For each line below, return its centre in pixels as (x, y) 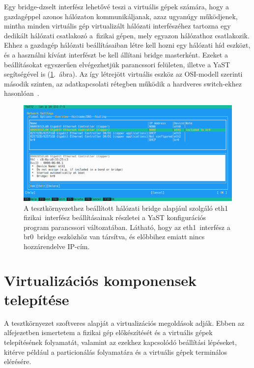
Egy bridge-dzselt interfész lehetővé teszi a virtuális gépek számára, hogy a (117, 6)
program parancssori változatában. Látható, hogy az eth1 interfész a (127, 227)
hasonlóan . (22, 93)
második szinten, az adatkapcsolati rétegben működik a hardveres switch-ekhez (123, 83)
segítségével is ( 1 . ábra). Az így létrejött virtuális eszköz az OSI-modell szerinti (123, 74)
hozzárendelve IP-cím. (57, 246)
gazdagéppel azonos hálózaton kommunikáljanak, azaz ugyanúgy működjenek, (121, 16)
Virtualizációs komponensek (100, 280)
